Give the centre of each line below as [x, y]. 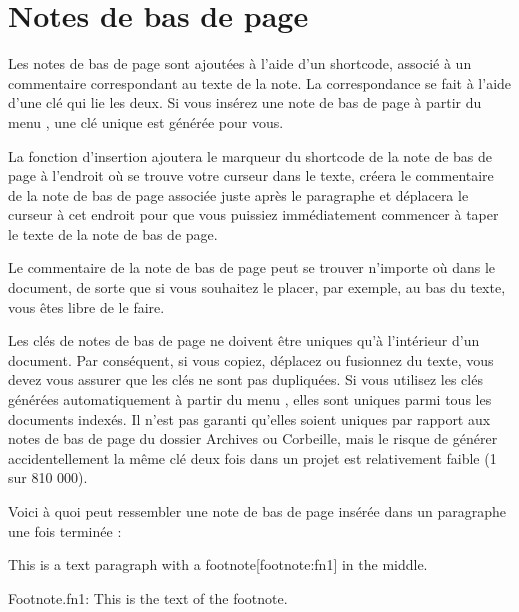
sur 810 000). [48, 477]
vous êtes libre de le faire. [86, 306]
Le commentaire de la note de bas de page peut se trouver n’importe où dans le [252, 267]
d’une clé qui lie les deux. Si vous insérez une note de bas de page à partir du [245, 102]
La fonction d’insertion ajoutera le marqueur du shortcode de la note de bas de [250, 155]
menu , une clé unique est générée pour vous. [146, 121]
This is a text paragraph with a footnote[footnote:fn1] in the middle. [218, 564]
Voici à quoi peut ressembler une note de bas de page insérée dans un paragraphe [257, 511]
